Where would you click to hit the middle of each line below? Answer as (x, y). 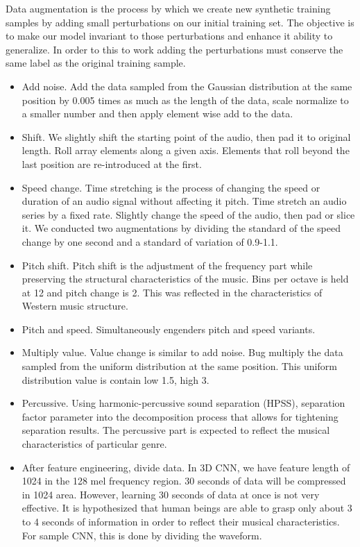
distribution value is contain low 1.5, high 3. (115, 379)
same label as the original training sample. (96, 63)
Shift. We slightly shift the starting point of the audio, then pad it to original (186, 136)
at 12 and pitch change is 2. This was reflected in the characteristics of (172, 292)
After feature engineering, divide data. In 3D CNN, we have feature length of (186, 467)
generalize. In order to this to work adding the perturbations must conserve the (174, 49)
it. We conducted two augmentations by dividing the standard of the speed (181, 228)
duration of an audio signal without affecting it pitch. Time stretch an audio (184, 201)
